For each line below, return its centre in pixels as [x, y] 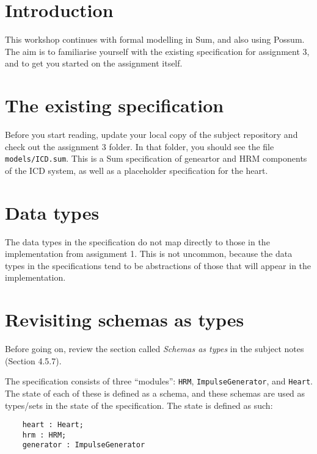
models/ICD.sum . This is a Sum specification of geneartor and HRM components [156, 158]
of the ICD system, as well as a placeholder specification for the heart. [137, 170]
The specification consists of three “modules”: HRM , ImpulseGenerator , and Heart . [159, 381]
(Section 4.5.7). [33, 360]
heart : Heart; [53, 425]
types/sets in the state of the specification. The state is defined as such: [139, 405]
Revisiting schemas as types [125, 319]
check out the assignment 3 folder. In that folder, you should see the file [140, 146]
